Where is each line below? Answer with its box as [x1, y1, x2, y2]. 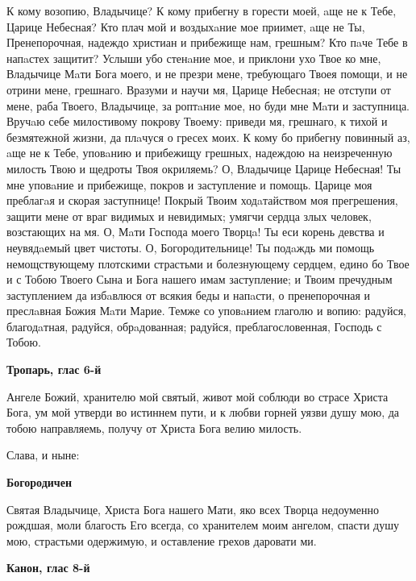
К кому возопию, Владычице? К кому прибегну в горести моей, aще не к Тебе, [6, 2, 397, 19]
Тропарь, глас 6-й [6, 361, 102, 378]
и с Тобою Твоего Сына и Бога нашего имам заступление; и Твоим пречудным [6, 271, 393, 288]
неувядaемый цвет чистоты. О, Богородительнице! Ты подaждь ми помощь [6, 239, 375, 255]
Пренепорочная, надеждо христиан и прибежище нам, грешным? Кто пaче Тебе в [6, 34, 408, 51]
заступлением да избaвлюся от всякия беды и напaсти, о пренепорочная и [6, 286, 371, 303]
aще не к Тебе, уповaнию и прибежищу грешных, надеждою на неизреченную [6, 144, 393, 161]
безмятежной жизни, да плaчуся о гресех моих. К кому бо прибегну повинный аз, [6, 128, 410, 145]
